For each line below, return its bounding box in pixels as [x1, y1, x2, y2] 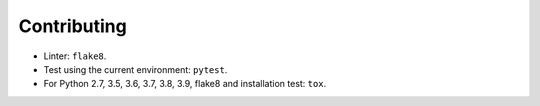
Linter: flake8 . [43, 50, 107, 62]
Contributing [18, 15, 127, 37]
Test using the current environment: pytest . [43, 63, 228, 75]
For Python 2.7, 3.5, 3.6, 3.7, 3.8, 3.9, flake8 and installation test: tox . [43, 78, 327, 90]
